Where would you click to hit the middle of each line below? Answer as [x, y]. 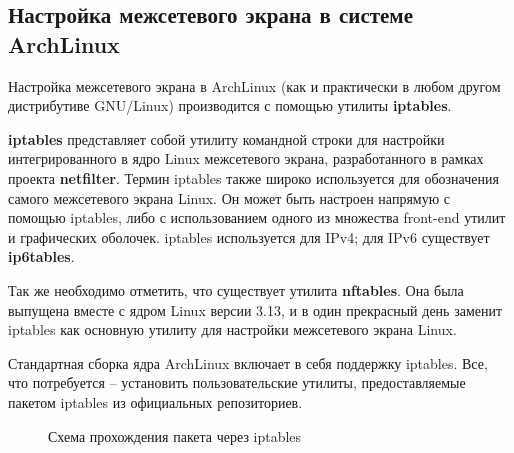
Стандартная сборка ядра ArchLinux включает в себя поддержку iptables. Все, [248, 362]
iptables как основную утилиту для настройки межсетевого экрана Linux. [232, 329]
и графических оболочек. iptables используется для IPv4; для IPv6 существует [249, 236]
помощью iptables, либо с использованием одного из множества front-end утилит [257, 217]
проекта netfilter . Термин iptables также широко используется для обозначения [253, 177]
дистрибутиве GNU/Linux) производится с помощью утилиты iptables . [230, 105]
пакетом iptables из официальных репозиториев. [155, 401]
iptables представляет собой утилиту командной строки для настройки [226, 138]
